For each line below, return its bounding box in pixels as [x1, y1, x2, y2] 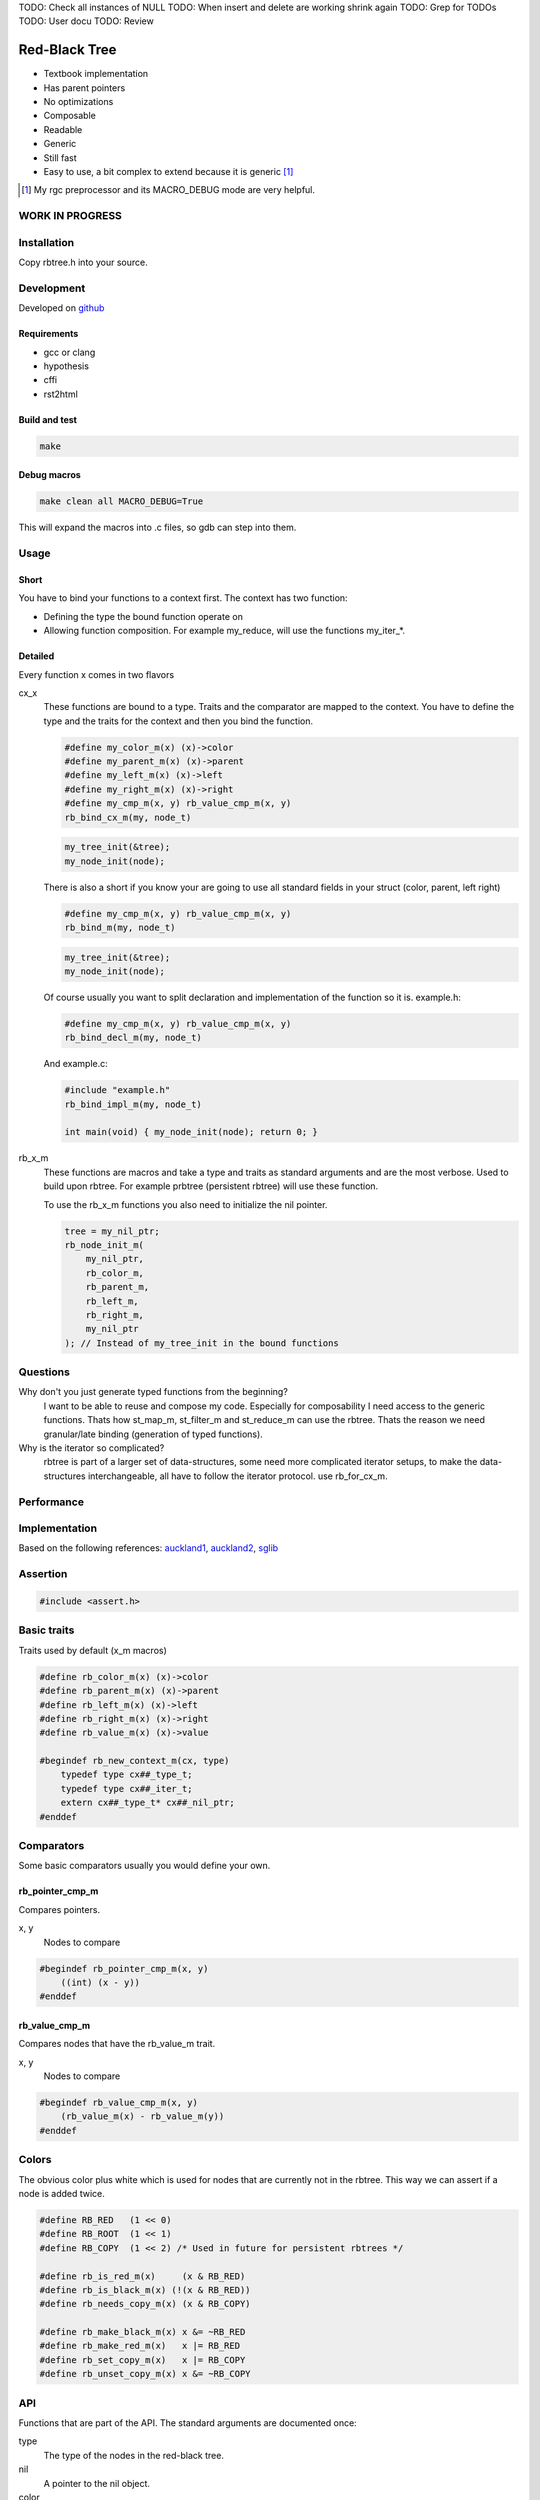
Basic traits [18, 1623, 75, 1637]
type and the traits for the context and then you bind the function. [43, 715, 314, 727]
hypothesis [43, 360, 90, 372]
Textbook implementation [43, 68, 149, 80]
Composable [43, 110, 97, 122]
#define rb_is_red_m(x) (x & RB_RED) [39, 2270, 246, 2282]
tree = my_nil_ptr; [64, 1225, 160, 1237]
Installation [18, 235, 75, 249]
